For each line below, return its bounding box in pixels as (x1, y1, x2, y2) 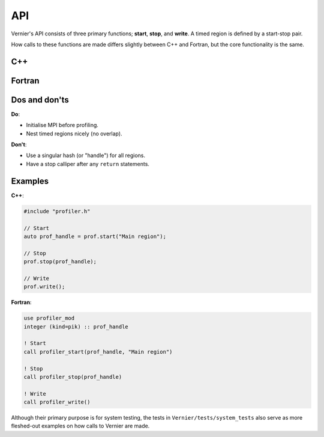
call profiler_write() (23, 399, 91, 406)
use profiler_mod (23, 315, 75, 322)
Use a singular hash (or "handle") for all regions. (26, 152, 146, 159)
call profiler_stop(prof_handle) (23, 373, 122, 380)
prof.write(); (23, 284, 65, 290)
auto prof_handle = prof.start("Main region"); (23, 233, 166, 240)
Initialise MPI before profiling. (26, 122, 99, 129)
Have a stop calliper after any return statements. (26, 160, 150, 167)
